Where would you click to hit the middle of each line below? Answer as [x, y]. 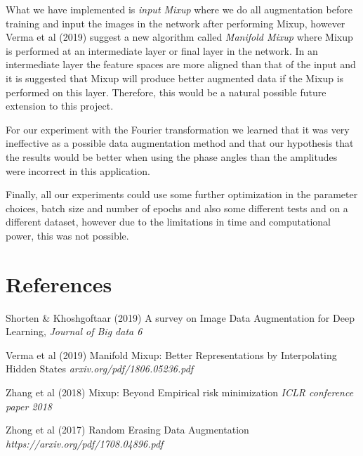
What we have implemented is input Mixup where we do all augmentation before [179, 9]
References [59, 284]
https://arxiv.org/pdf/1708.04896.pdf [85, 443]
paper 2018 [29, 406]
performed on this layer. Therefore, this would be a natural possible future [166, 92]
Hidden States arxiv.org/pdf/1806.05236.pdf [100, 369]
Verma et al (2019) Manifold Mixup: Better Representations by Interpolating [171, 354]
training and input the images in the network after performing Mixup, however [176, 23]
